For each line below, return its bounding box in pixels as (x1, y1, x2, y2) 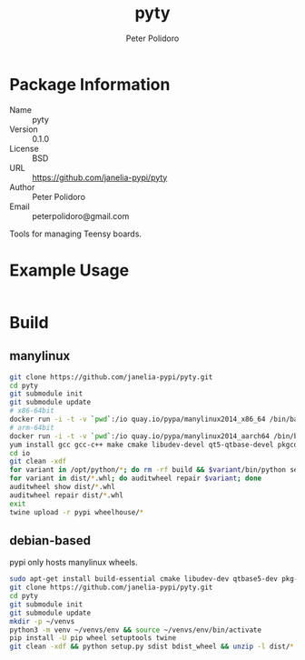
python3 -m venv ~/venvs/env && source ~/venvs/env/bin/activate (9, 625, 261, 635)
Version (9, 124, 38, 135)
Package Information (9, 74, 171, 95)
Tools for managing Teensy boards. (9, 228, 143, 239)
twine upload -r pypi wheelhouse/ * (9, 507, 144, 516)
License (9, 143, 39, 154)
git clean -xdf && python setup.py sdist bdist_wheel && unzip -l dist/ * (9, 642, 295, 652)
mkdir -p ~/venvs (9, 616, 75, 625)
